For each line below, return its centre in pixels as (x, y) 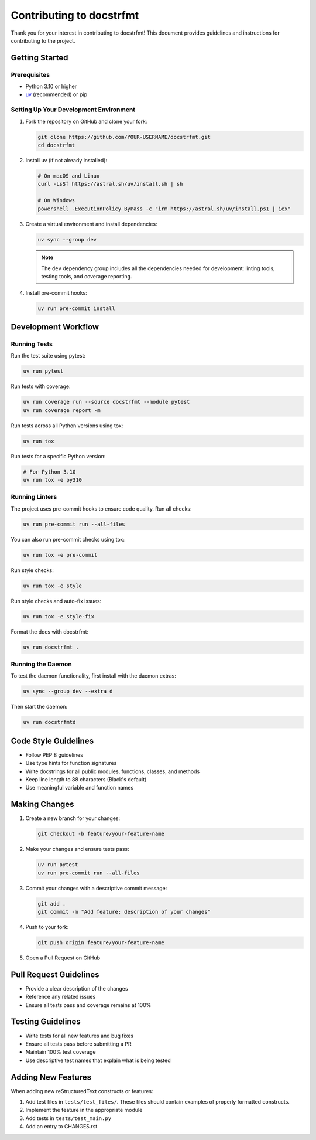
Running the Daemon (42, 664)
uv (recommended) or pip (56, 94)
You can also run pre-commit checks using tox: (68, 539)
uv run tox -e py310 (52, 480)
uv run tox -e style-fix (59, 616)
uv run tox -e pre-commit (60, 555)
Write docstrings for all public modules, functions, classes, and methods (113, 771)
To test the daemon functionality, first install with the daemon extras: (94, 676)
